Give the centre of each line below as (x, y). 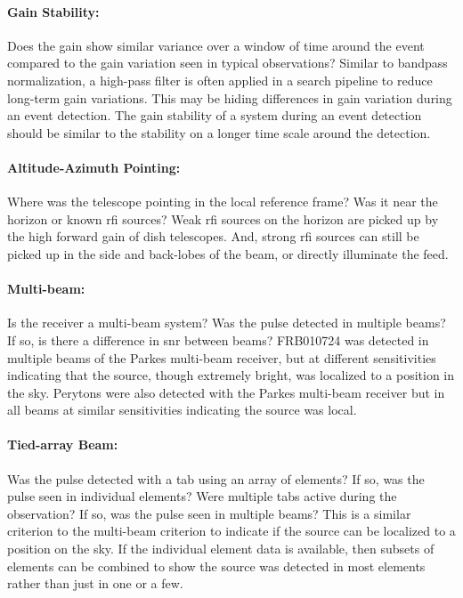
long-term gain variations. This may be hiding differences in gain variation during (230, 97)
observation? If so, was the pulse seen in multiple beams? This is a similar (209, 513)
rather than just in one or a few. (95, 583)
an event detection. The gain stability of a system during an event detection (215, 115)
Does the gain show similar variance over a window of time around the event (216, 45)
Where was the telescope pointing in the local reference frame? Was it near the (223, 202)
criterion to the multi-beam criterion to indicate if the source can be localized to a (231, 531)
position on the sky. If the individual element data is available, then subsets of (221, 549)
